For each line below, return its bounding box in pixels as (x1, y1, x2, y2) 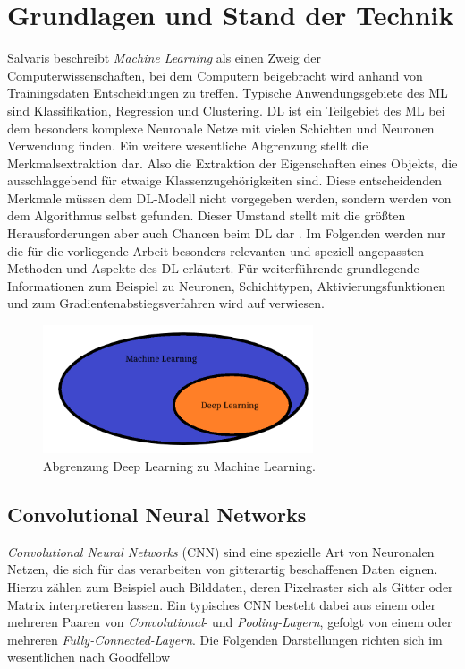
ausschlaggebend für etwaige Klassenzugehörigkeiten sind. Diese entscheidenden (7, 171, 443, 190)
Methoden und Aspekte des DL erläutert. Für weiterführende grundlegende (7, 259, 419, 278)
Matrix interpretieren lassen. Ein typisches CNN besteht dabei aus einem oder (7, 595, 436, 613)
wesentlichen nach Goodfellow (7, 648, 171, 666)
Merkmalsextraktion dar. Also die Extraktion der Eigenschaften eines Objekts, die (7, 153, 458, 172)
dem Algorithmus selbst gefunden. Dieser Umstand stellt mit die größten (7, 206, 406, 225)
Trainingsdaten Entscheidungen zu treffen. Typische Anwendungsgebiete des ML (7, 83, 448, 102)
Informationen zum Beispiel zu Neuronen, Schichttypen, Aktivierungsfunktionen (7, 276, 446, 295)
